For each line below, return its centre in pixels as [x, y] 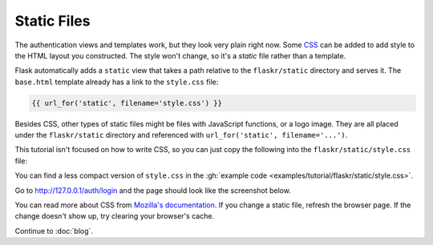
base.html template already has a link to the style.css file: [117, 82]
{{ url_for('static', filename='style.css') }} [127, 103]
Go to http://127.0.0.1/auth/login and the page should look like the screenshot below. [153, 190]
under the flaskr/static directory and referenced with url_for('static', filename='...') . [181, 135]
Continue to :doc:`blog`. [54, 231]
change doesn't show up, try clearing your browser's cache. [115, 216]
